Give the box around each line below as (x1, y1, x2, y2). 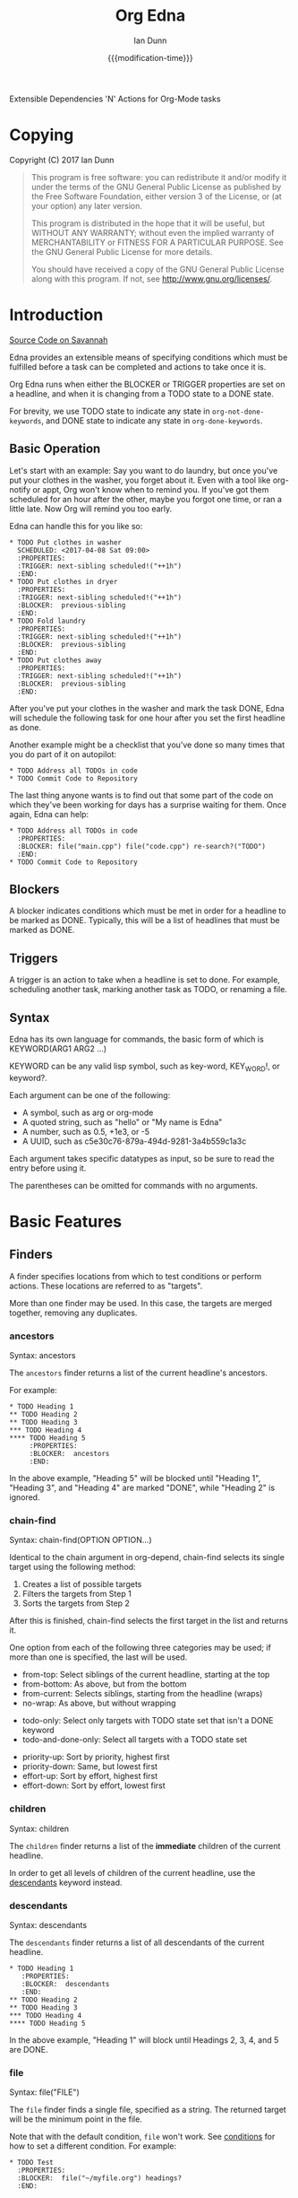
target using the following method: (9, 1562, 136, 1573)
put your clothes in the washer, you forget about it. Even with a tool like (9, 475, 271, 485)
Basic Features (9, 1212, 123, 1232)
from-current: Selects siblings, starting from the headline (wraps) (21, 1688, 263, 1699)
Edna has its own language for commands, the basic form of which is (9, 1034, 264, 1045)
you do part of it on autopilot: (9, 748, 117, 759)
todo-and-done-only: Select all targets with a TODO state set (21, 1734, 248, 1745)
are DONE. (9, 2045, 48, 2055)
